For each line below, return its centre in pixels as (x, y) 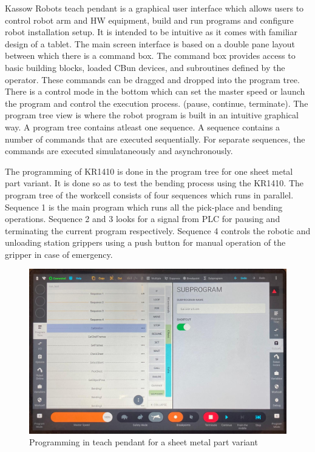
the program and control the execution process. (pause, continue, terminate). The (157, 103)
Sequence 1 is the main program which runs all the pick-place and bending (144, 207)
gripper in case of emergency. (59, 254)
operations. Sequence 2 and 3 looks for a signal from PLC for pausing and (143, 219)
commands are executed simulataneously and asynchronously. (119, 151)
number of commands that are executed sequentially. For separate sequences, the (155, 139)
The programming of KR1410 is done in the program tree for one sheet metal (149, 171)
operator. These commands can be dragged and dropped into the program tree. (152, 79)
